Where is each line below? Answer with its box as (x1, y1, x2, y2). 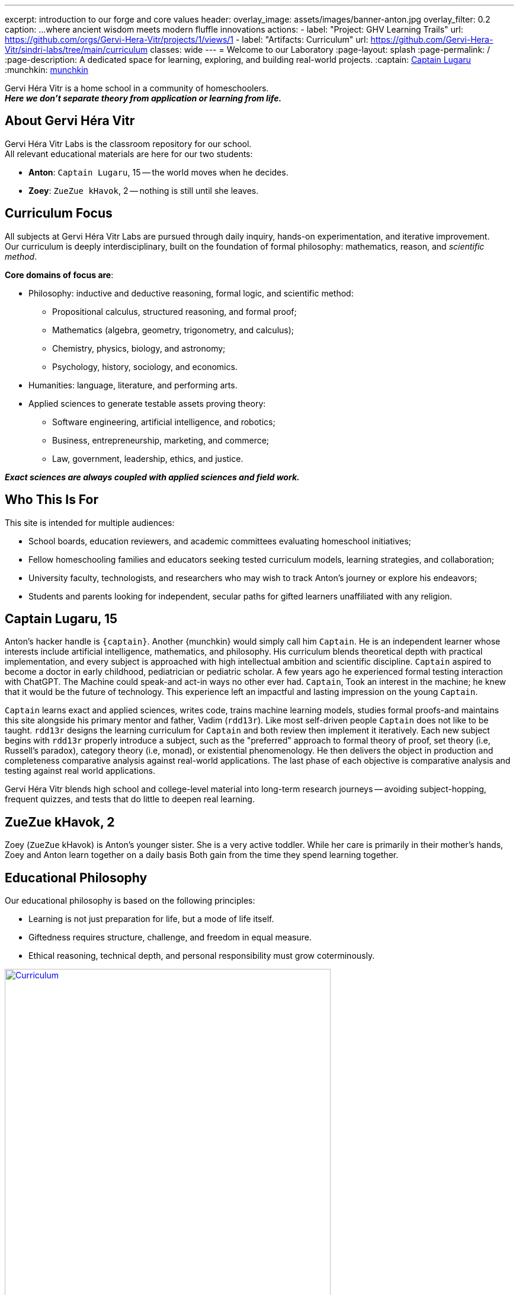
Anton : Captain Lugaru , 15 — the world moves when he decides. (28, 167, 289, 177)
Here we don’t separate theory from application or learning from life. (5, 93, 282, 103)
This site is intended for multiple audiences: (5, 517, 175, 528)
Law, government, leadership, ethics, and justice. (52, 453, 244, 464)
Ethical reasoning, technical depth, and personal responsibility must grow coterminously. (28, 950, 375, 961)
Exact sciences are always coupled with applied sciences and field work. (5, 471, 300, 482)
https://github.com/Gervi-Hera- (370, 34, 494, 44)
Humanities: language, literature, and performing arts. (28, 379, 238, 390)
